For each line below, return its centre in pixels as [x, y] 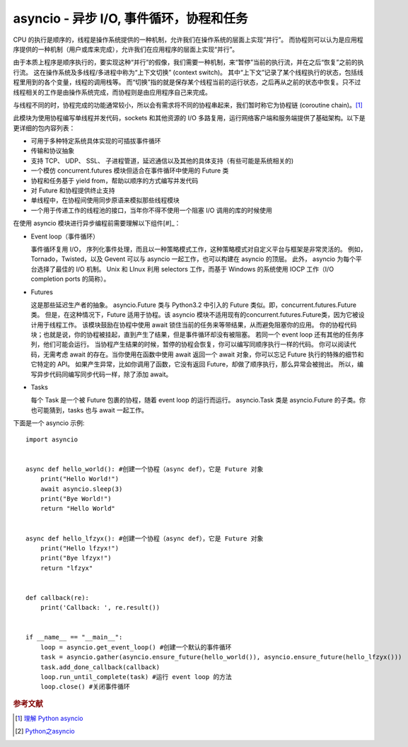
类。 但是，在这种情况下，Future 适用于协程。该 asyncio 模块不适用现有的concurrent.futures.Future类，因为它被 [194, 315]
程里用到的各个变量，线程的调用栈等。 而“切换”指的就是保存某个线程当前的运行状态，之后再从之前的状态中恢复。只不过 [187, 82]
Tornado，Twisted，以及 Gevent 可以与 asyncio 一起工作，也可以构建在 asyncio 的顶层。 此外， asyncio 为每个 [193, 259]
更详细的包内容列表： [44, 128]
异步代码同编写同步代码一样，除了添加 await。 [104, 374]
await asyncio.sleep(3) [81, 489]
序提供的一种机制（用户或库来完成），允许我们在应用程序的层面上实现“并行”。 [126, 49]
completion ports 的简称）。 [70, 279]
